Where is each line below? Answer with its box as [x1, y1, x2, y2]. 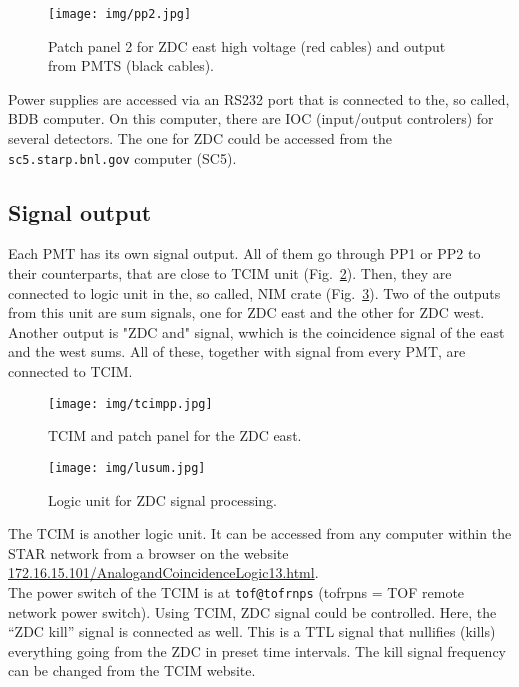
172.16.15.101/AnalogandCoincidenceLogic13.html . [8, 562, 319, 583]
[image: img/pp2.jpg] [48, 7, 192, 21]
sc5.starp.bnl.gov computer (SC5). [8, 147, 237, 168]
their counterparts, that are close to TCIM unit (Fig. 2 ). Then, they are [8, 263, 452, 284]
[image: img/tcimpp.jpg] [48, 396, 213, 411]
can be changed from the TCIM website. [8, 660, 256, 681]
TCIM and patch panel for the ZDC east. [48, 425, 302, 446]
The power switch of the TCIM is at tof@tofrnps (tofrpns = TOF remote [8, 581, 465, 602]
